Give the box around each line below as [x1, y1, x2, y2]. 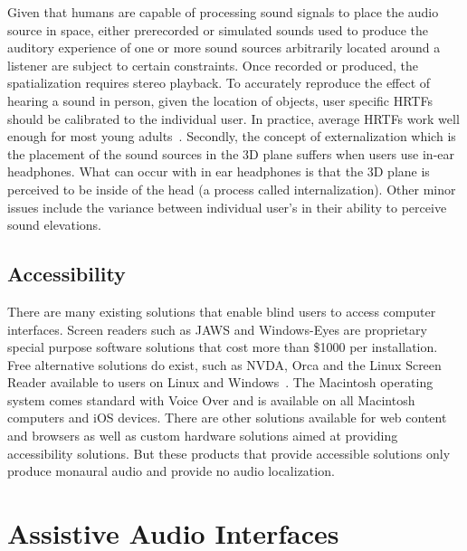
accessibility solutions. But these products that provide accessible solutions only [7, 443, 451, 462]
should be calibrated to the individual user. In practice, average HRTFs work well [7, 109, 460, 128]
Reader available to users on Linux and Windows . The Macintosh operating [7, 373, 434, 392]
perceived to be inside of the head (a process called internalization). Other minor [7, 179, 456, 198]
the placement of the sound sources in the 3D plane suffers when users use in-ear [7, 144, 455, 163]
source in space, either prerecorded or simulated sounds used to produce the [7, 20, 429, 39]
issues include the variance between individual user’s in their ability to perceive [7, 197, 447, 216]
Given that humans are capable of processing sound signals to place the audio [7, 3, 439, 21]
